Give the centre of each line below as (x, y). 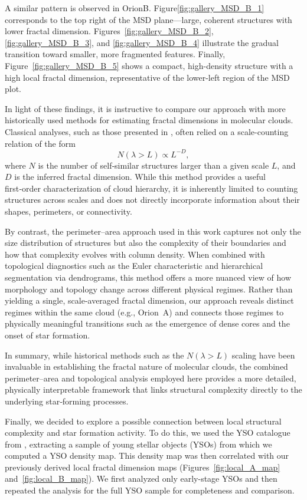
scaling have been (263, 355)
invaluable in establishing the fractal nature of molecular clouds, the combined (146, 366)
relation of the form (40, 143)
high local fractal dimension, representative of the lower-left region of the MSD (147, 77)
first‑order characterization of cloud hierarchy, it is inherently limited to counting (151, 188)
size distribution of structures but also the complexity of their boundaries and (146, 243)
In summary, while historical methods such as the (94, 355)
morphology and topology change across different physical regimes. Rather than (149, 289)
